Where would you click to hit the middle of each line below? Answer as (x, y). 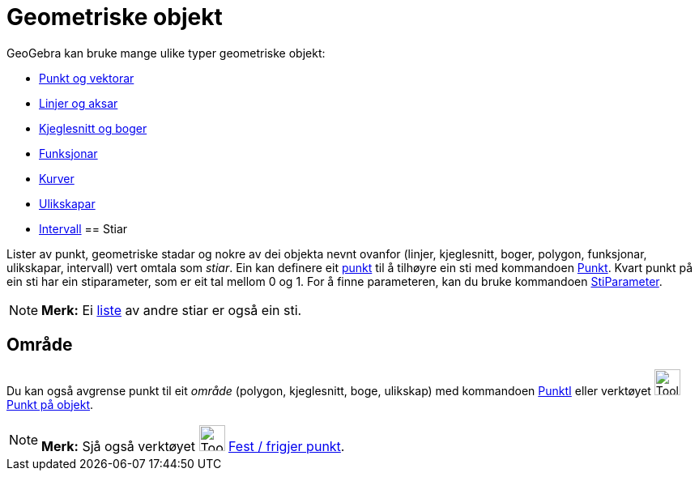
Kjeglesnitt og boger (93, 128)
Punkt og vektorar (87, 78)
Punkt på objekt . (50, 404)
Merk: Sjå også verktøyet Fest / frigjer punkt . (193, 446)
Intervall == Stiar (83, 228)
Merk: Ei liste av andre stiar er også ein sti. (172, 310)
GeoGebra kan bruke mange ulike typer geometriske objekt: (166, 53)
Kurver (57, 178)
